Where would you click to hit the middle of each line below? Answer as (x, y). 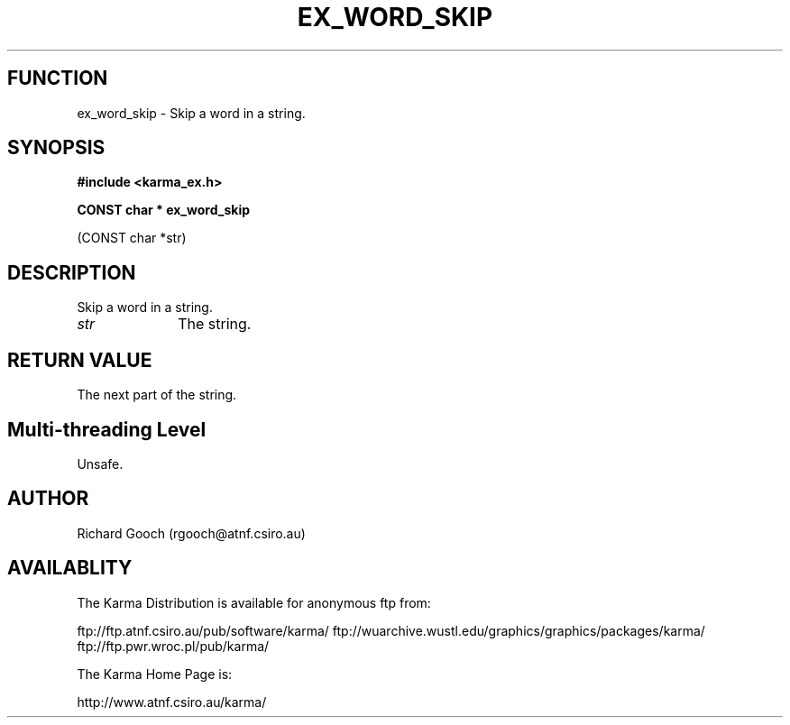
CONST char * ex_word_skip (163, 210)
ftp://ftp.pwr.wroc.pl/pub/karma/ (173, 646)
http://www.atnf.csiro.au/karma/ (172, 702)
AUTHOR (48, 499)
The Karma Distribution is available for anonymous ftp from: (254, 602)
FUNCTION (58, 78)
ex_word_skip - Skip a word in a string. (191, 113)
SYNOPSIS (56, 148)
